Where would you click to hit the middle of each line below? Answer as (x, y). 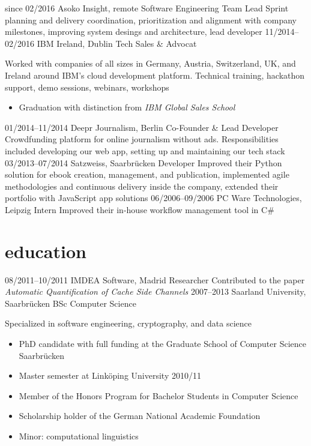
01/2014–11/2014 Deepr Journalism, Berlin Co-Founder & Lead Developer (142, 127)
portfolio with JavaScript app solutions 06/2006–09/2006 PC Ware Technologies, (153, 198)
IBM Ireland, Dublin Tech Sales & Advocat (117, 43)
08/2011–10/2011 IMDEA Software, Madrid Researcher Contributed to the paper (155, 279)
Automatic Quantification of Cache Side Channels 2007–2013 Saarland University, (155, 291)
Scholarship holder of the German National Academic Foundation (140, 416)
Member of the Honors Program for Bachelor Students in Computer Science (159, 395)
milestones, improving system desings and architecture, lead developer (134, 32)
